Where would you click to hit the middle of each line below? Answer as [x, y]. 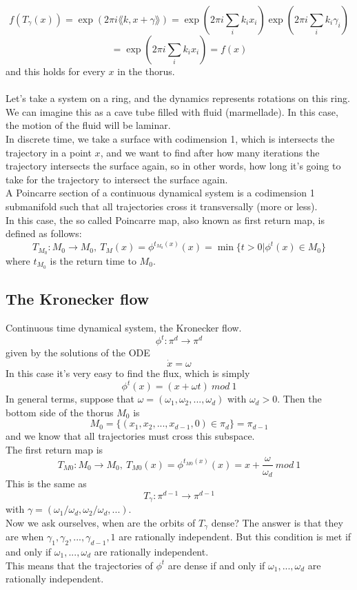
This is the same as [46, 483]
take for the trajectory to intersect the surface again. [117, 179]
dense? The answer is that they [277, 522]
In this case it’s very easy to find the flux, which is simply [128, 373]
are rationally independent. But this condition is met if [235, 537]
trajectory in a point [49, 152]
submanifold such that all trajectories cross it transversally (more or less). [162, 206]
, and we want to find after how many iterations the [210, 152]
